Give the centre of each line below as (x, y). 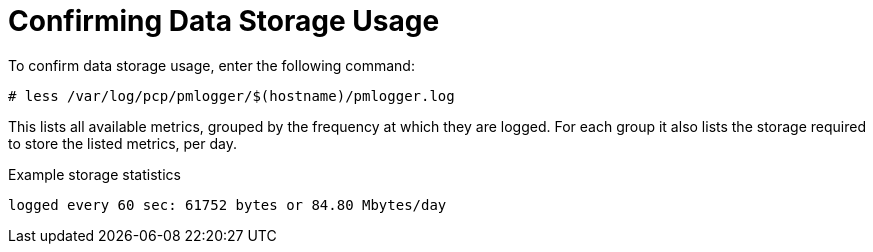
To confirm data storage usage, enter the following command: (211, 65)
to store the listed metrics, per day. (123, 143)
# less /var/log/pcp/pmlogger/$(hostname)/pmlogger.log (231, 95)
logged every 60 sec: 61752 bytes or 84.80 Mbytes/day (227, 204)
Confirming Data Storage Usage (224, 21)
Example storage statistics (94, 174)
